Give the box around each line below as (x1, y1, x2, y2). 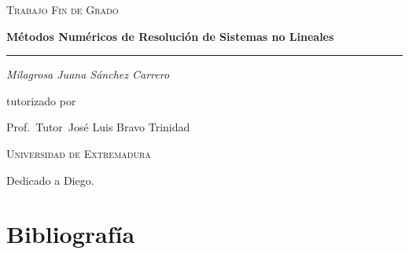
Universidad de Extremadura (6, 145, 151, 161)
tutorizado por (6, 92, 76, 109)
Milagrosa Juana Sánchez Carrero (6, 66, 170, 83)
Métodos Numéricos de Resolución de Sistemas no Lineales (6, 28, 334, 44)
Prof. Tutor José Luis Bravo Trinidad (6, 119, 190, 135)
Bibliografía (6, 218, 135, 250)
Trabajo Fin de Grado (6, 2, 119, 17)
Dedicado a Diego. (6, 171, 94, 188)
